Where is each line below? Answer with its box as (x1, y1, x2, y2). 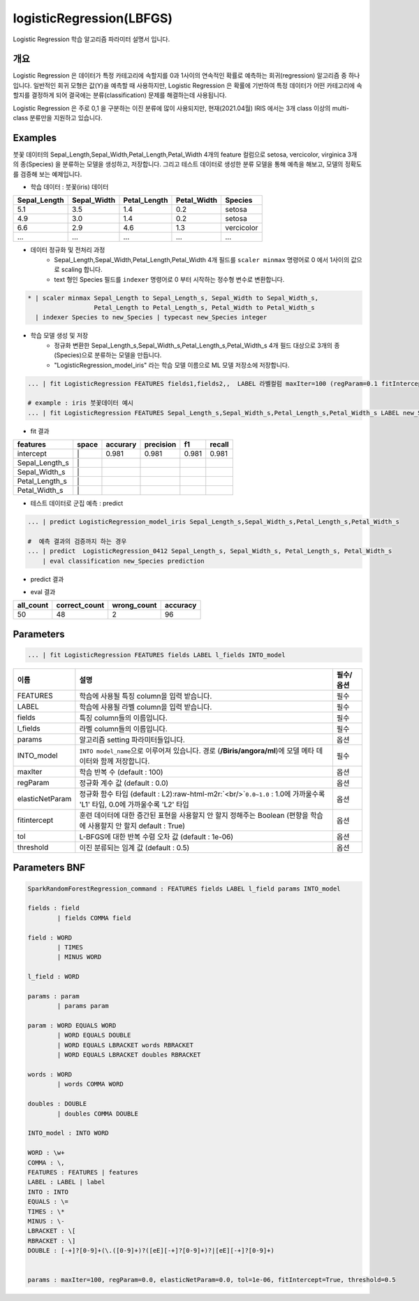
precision (144, 440, 177, 450)
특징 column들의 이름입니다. (79, 713, 168, 723)
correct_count (56, 601, 105, 610)
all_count (17, 601, 49, 610)
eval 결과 (30, 588, 56, 596)
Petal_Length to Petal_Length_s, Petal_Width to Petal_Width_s (94, 304, 316, 312)
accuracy (164, 601, 197, 610)
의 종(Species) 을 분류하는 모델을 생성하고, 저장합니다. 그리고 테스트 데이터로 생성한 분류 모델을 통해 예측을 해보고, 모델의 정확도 (13, 160, 362, 168)
